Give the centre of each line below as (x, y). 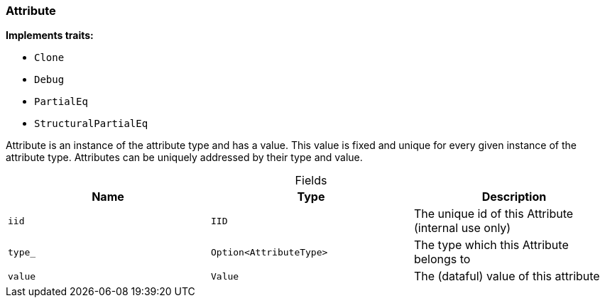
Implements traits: (50, 35)
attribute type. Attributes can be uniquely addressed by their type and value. (184, 158)
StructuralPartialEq (91, 124)
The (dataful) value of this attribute (507, 276)
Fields (311, 181)
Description (514, 197)
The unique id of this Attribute (494, 214)
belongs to (442, 259)
